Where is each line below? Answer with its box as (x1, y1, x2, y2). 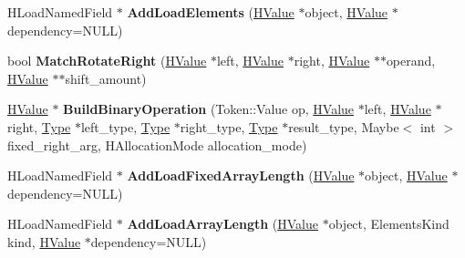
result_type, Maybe (288, 117, 399, 136)
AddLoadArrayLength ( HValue (127, 214, 319, 233)
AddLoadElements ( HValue (127, 3, 294, 21)
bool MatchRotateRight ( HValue (7, 51, 207, 70)
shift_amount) (65, 68, 147, 88)
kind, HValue (7, 232, 81, 251)
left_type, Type (80, 117, 170, 136)
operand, (386, 51, 436, 70)
